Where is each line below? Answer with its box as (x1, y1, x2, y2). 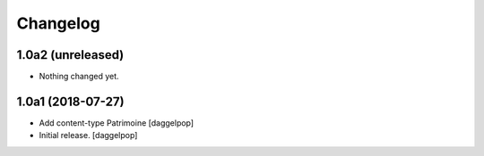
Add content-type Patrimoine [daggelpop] (39, 117, 194, 128)
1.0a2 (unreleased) (16, 47, 125, 62)
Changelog (16, 13, 100, 33)
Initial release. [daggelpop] (39, 130, 138, 141)
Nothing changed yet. (39, 71, 120, 82)
